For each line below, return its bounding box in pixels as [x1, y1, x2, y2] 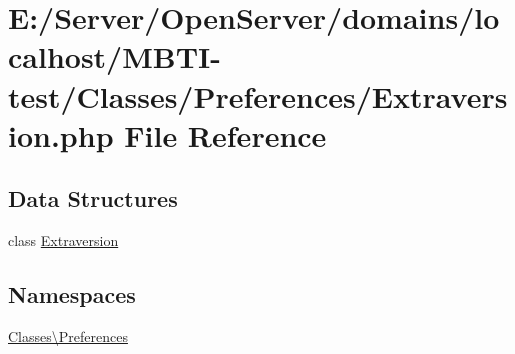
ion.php [8, 114, 114, 155]
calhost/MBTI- [8, 36, 222, 77]
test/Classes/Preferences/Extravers [8, 75, 508, 116]
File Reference [124, 114, 327, 155]
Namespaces [8, 279, 136, 310]
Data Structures [8, 183, 178, 214]
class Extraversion [8, 230, 119, 251]
